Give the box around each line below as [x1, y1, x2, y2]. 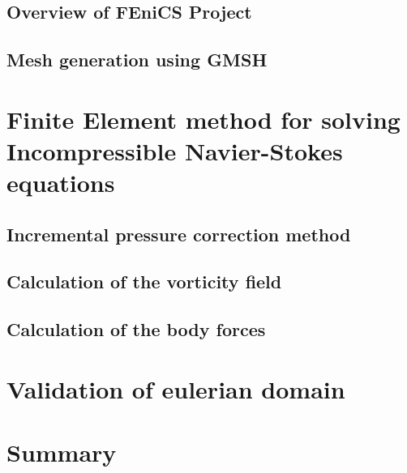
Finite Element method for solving [6, 102, 401, 135]
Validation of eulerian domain [6, 372, 345, 405]
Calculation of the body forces [6, 317, 266, 342]
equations [6, 166, 115, 199]
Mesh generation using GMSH [6, 47, 268, 72]
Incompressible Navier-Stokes [6, 134, 343, 167]
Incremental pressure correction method [6, 221, 351, 246]
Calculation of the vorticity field [6, 269, 282, 294]
